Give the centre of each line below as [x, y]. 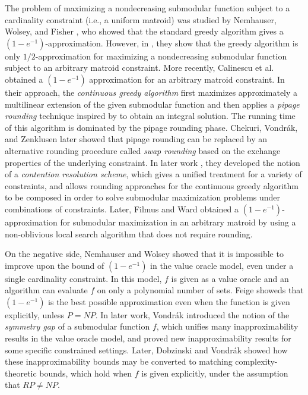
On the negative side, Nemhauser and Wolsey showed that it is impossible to [144, 254]
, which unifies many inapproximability [227, 326]
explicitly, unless [35, 314]
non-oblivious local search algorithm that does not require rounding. [129, 233]
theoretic [21, 373]
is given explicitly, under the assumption [215, 373]
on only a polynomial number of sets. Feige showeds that [200, 290]
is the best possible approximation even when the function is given [169, 301]
